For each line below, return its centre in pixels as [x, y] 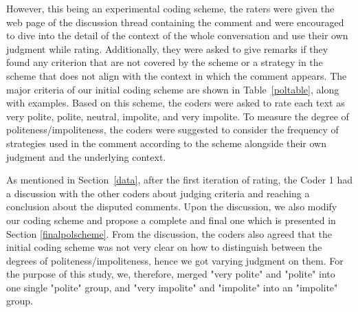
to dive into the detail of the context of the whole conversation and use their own [177, 35]
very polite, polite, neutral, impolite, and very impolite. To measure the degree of [178, 116]
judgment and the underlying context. [86, 156]
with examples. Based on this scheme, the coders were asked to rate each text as [176, 103]
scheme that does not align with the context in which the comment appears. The [177, 75]
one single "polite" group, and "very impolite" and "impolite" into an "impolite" [172, 287]
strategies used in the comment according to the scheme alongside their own [166, 143]
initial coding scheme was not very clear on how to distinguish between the [164, 247]
